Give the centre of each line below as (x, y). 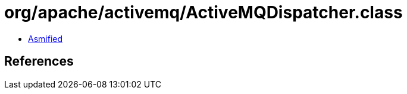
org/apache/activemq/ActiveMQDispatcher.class (203, 12)
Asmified (46, 38)
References (39, 61)
